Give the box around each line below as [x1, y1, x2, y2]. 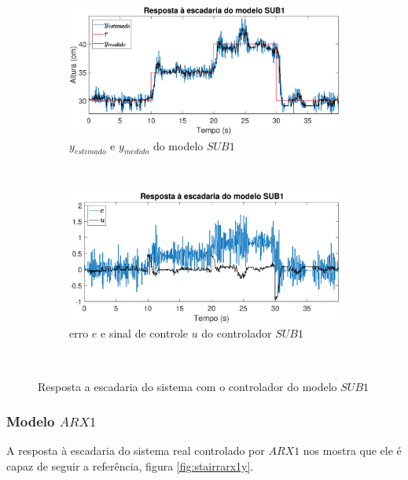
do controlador [201, 325, 272, 342]
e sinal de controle [101, 325, 188, 342]
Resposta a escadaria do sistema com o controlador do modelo [38, 378, 337, 394]
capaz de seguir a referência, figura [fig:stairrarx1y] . [6, 458, 254, 474]
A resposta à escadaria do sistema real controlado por [6, 442, 265, 459]
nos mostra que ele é [303, 442, 402, 459]
